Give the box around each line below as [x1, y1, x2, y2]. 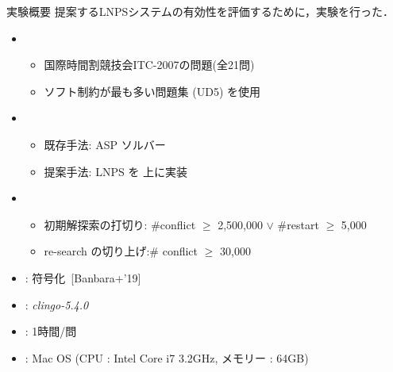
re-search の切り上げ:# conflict [44, 243, 198, 259]
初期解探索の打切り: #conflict [44, 216, 196, 232]
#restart [277, 216, 319, 232]
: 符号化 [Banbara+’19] [25, 269, 141, 286]
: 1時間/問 [25, 323, 77, 339]
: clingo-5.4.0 [25, 296, 89, 313]
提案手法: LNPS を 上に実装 [44, 163, 188, 179]
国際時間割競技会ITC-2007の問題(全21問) [44, 56, 255, 73]
